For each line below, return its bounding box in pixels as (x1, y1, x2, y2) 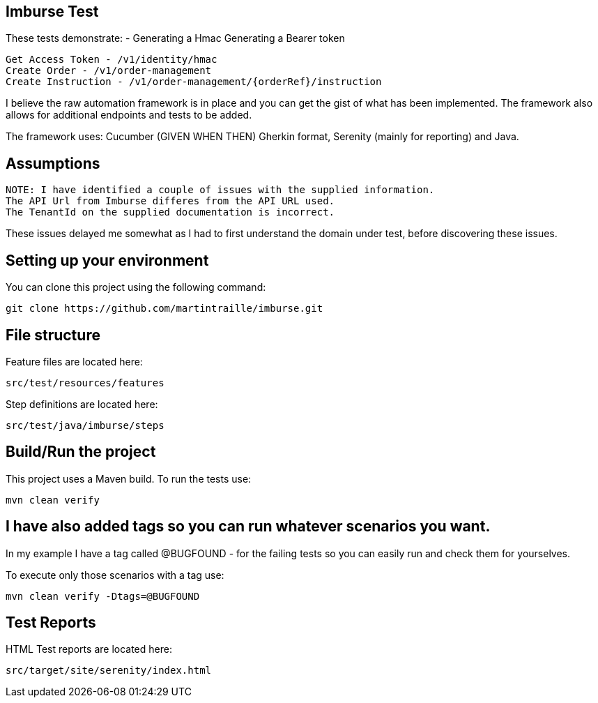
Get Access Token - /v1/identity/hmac (6, 54, 217, 66)
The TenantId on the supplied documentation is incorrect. (6, 206, 335, 218)
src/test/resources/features (6, 377, 164, 388)
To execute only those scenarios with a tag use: (6, 568, 224, 581)
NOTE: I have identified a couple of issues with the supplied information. (6, 184, 435, 196)
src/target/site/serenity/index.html (6, 665, 212, 676)
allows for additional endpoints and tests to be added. (6, 109, 252, 121)
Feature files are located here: (6, 355, 143, 368)
